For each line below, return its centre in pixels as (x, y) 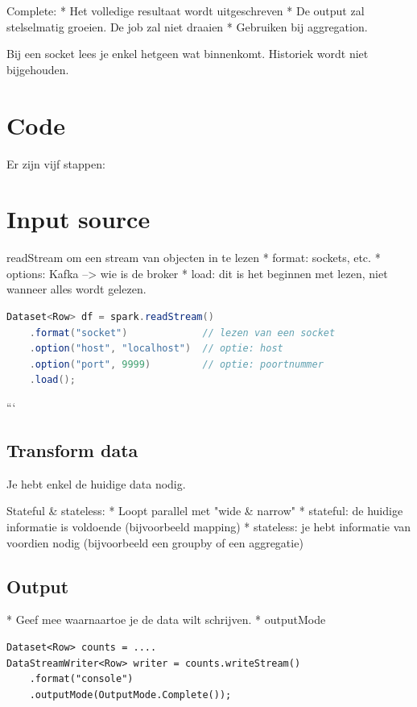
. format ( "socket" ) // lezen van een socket (182, 333)
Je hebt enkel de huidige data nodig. (96, 483)
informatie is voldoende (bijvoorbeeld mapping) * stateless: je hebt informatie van (209, 526)
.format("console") (81, 679)
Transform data (72, 449)
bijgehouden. (38, 69)
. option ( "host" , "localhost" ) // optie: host (156, 349)
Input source (78, 219)
